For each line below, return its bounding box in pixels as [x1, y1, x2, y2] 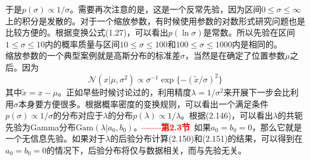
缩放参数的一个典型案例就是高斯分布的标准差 [5, 49, 180, 62]
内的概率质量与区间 [45, 37, 120, 50]
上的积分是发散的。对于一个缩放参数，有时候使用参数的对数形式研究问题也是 [5, 14, 305, 27]
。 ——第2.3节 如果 [133, 120, 211, 133]
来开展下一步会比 [223, 86, 290, 98]
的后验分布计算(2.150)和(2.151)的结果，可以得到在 [110, 132, 303, 145]
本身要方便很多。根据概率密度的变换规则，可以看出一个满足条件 [18, 97, 268, 110]
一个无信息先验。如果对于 [5, 132, 105, 145]
